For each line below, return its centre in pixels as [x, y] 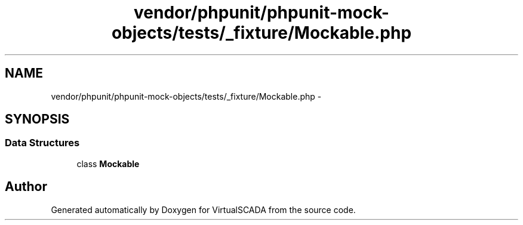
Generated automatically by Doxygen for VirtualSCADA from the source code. [203, 209]
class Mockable [108, 164]
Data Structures [42, 143]
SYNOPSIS [37, 119]
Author [26, 187]
